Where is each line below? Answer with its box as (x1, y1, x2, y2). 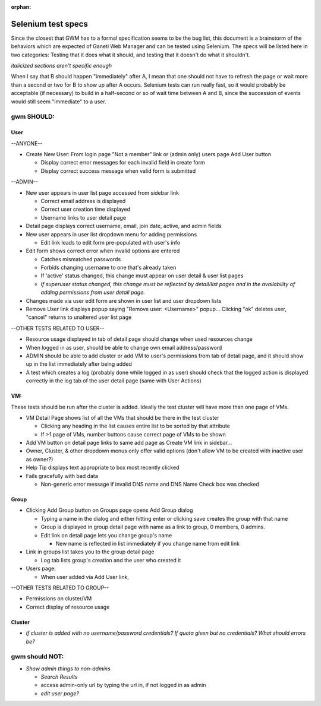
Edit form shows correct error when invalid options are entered (26, 247, 180, 255)
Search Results (40, 673, 78, 680)
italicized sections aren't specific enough (11, 62, 112, 69)
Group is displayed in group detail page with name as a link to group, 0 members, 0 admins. (40, 523, 266, 531)
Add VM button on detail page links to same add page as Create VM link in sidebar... (26, 439, 232, 447)
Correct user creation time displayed (40, 205, 131, 213)
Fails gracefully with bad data (26, 472, 98, 479)
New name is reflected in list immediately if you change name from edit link (55, 540, 240, 547)
